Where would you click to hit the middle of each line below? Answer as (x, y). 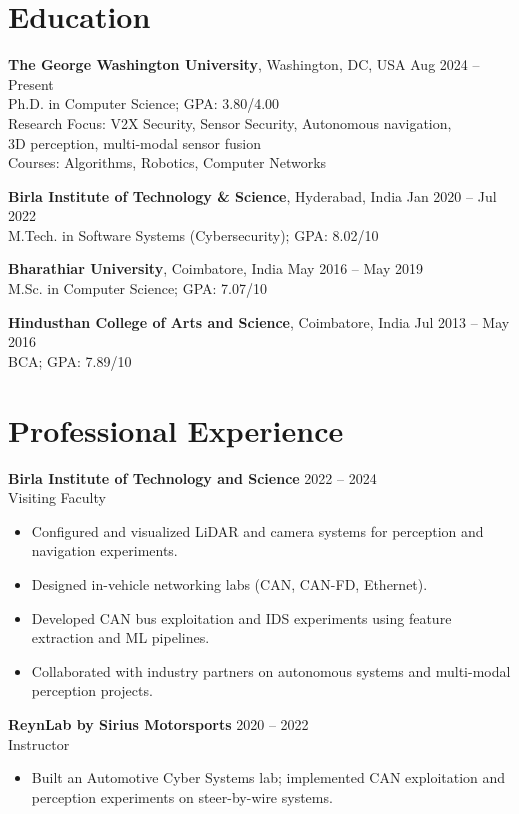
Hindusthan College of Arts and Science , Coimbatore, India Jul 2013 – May (259, 321)
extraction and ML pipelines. (120, 637)
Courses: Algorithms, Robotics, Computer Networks (167, 162)
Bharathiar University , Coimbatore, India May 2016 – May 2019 (215, 268)
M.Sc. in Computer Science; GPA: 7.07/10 (137, 288)
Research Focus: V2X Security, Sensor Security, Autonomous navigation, (230, 122)
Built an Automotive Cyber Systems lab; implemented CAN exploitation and (268, 777)
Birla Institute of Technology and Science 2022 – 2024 (192, 477)
